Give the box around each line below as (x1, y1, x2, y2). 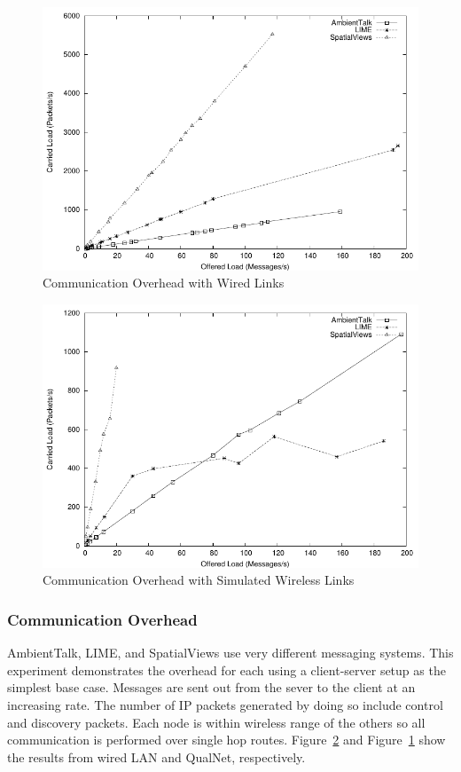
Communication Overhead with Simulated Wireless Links (43, 571, 355, 589)
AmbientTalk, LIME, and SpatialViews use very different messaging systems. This (7, 643, 454, 662)
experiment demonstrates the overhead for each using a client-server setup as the (7, 660, 446, 679)
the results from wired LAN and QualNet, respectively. (7, 747, 306, 766)
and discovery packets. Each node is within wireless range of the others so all (7, 713, 426, 731)
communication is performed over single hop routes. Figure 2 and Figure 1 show (7, 730, 446, 749)
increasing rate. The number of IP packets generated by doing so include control (7, 695, 443, 713)
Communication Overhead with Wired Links (43, 273, 285, 292)
